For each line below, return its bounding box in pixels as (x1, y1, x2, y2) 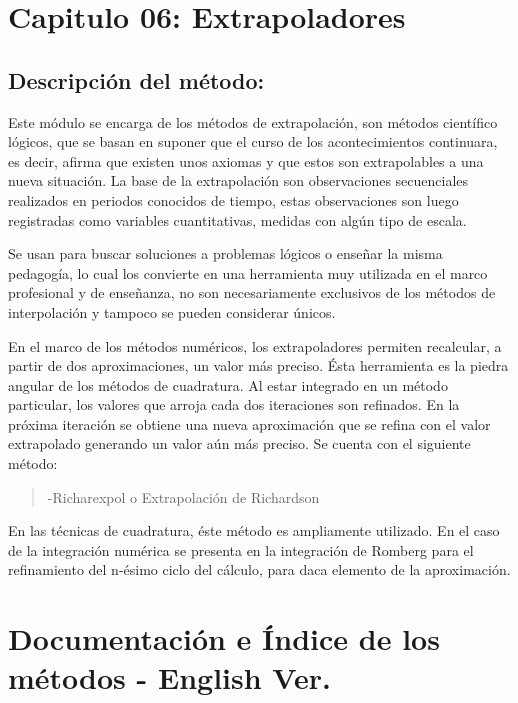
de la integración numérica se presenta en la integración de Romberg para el (8, 539, 474, 560)
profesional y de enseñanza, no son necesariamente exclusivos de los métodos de (8, 282, 496, 303)
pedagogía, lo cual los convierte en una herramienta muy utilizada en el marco (8, 262, 488, 283)
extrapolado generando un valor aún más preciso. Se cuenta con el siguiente (8, 433, 471, 454)
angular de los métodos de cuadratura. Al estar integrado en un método (8, 374, 448, 395)
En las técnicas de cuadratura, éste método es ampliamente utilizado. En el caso (8, 520, 500, 541)
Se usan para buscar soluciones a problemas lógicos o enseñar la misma (8, 243, 443, 264)
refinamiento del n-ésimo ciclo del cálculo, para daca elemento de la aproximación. (8, 559, 511, 580)
